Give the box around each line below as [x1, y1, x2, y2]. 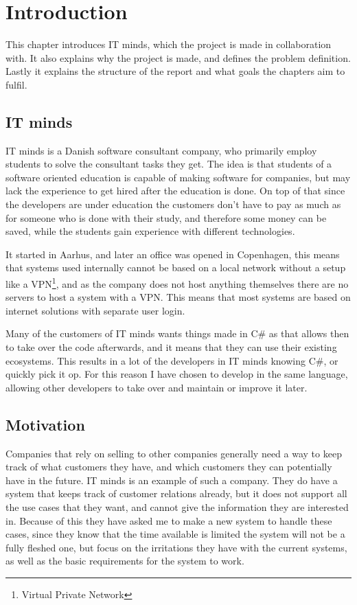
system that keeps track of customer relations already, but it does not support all [5, 486, 347, 501]
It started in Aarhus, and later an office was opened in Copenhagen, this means [5, 247, 340, 261]
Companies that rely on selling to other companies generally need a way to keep [5, 446, 342, 460]
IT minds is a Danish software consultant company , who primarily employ [5, 143, 317, 157]
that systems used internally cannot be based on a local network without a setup [5, 260, 346, 275]
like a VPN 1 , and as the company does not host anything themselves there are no [5, 275, 349, 290]
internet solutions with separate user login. [5, 303, 185, 317]
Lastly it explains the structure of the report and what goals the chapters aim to [5, 64, 345, 78]
